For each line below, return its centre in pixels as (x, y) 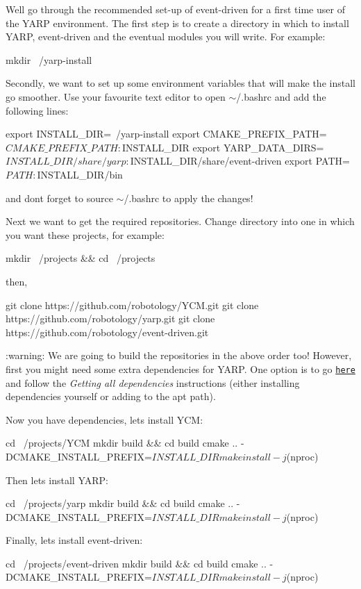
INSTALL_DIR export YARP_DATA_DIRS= (223, 147)
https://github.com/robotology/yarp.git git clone (110, 318)
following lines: (37, 110)
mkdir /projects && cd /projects (81, 258)
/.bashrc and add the (281, 96)
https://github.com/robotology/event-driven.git (107, 332)
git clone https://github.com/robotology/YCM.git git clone (132, 305)
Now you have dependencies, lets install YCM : (104, 419)
